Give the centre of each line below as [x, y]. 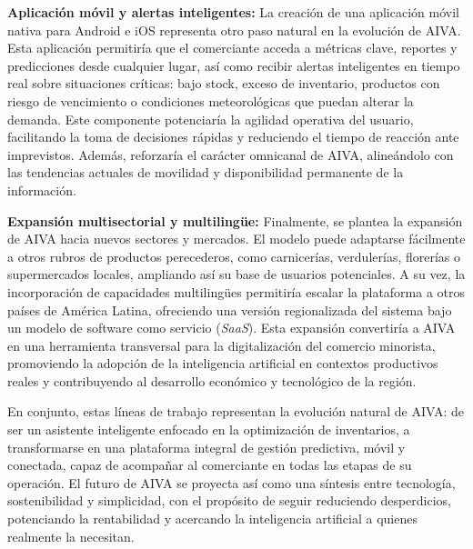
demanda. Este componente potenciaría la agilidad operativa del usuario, [211, 119]
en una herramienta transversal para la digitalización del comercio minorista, [221, 345]
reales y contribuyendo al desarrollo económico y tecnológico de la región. [212, 380]
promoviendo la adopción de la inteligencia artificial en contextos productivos [223, 363]
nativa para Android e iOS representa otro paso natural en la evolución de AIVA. [234, 30]
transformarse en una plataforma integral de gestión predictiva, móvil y [206, 447]
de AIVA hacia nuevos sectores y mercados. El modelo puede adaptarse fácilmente [236, 239]
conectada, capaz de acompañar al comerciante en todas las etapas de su [210, 465]
